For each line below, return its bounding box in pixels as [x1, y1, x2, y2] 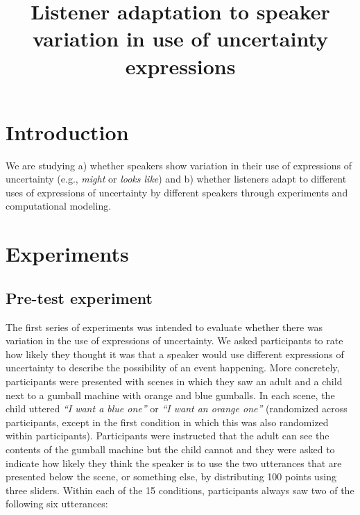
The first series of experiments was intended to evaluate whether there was [6, 319, 323, 334]
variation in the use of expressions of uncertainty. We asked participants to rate [6, 333, 343, 348]
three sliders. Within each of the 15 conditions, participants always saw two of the [6, 482, 354, 497]
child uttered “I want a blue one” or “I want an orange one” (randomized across [6, 401, 348, 416]
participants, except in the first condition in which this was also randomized [6, 414, 329, 429]
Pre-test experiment [6, 287, 153, 308]
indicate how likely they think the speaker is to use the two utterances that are [6, 455, 342, 470]
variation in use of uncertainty [33, 24, 328, 53]
